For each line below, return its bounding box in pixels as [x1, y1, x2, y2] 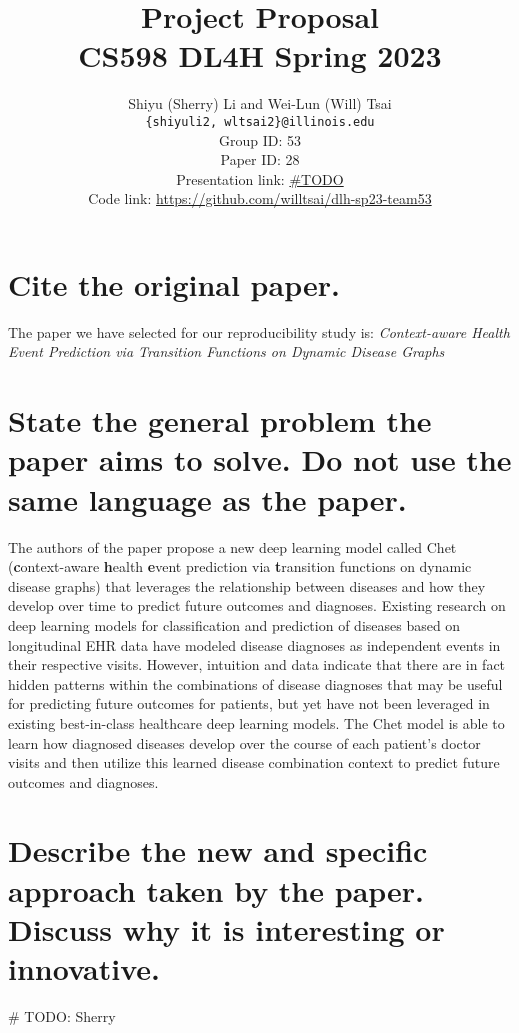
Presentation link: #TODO [176, 168, 344, 189]
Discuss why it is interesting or [8, 908, 445, 949]
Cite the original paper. [8, 263, 340, 304]
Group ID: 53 [218, 129, 301, 150]
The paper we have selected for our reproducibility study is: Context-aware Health [8, 321, 510, 342]
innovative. [8, 948, 161, 989]
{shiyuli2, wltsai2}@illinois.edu [145, 114, 375, 129]
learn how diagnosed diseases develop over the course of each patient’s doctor [8, 732, 481, 753]
